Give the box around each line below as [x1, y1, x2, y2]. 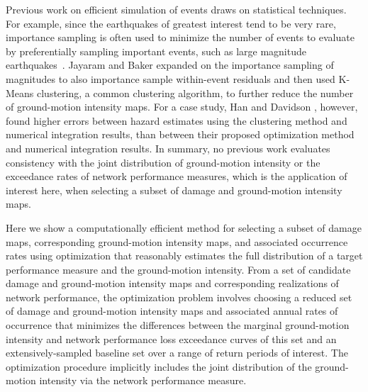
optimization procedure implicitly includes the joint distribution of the [6, 359, 312, 374]
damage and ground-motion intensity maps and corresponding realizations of [6, 276, 339, 291]
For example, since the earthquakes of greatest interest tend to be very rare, [6, 16, 336, 30]
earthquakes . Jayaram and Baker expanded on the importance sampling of [6, 57, 334, 72]
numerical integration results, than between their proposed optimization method [6, 127, 355, 142]
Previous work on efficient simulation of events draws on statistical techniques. [6, 2, 347, 16]
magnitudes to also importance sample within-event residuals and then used [6, 71, 335, 86]
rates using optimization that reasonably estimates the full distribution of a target [6, 248, 363, 263]
